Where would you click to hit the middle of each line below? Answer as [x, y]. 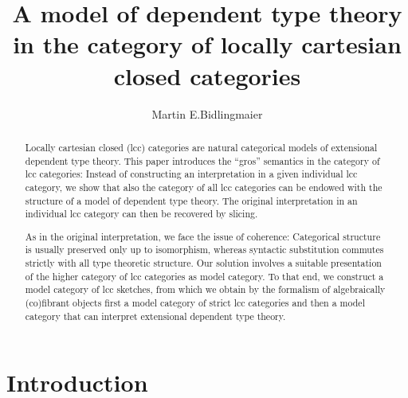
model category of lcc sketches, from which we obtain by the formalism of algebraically [205, 289]
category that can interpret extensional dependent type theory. [155, 316]
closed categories [207, 75]
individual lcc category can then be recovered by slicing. [141, 214]
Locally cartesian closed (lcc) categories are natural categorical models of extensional [201, 147]
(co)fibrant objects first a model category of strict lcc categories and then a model [195, 302]
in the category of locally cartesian [207, 44]
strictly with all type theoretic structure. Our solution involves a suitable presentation [203, 263]
